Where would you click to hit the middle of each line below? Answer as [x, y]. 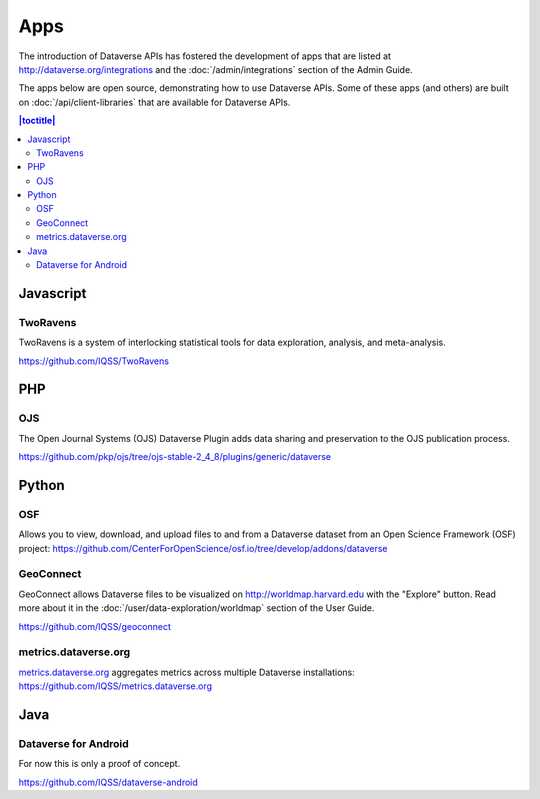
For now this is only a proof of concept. [99, 764]
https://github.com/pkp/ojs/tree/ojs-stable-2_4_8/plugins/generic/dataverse [175, 457]
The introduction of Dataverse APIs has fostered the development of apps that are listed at [205, 56]
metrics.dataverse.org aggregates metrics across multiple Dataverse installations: [186, 672]
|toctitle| [37, 121]
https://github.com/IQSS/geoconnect [95, 626]
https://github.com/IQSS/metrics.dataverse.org [115, 686]
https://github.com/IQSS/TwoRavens [94, 361]
